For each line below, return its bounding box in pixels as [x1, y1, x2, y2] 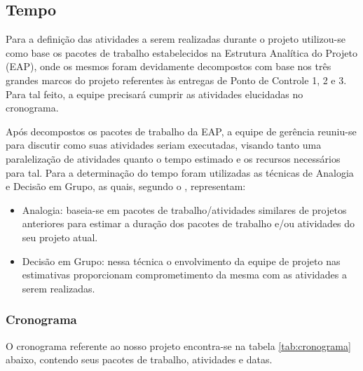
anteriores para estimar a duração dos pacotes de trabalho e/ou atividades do [22, 216, 355, 231]
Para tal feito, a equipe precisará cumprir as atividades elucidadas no [6, 86, 303, 101]
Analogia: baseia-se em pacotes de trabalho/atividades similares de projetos [22, 202, 347, 217]
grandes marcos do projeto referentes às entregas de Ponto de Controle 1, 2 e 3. [6, 72, 347, 87]
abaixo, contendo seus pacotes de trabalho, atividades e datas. [6, 352, 273, 367]
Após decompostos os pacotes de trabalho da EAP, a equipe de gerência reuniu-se [6, 123, 357, 138]
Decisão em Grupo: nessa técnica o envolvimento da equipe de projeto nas [22, 253, 341, 268]
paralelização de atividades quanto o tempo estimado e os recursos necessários [6, 151, 341, 166]
